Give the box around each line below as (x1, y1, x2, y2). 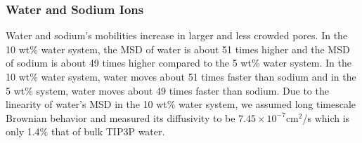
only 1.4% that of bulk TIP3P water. (6, 124, 165, 139)
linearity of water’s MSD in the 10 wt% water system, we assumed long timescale (6, 97, 356, 111)
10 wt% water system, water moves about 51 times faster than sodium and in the (6, 69, 356, 83)
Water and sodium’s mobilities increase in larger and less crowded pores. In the (6, 28, 348, 43)
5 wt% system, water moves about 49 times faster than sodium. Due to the (6, 83, 329, 97)
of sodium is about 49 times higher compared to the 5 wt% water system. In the (6, 55, 352, 70)
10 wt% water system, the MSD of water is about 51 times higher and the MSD (6, 41, 350, 56)
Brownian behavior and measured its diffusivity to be (6, 110, 235, 125)
